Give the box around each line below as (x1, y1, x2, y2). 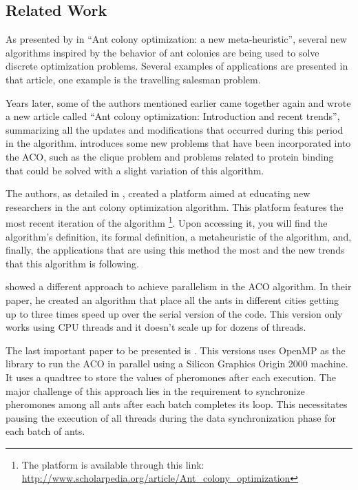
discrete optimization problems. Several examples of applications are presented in (6, 59, 348, 73)
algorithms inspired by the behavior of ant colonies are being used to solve (6, 45, 319, 59)
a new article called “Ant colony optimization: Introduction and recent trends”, (6, 109, 340, 123)
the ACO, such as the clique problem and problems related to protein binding (6, 149, 334, 163)
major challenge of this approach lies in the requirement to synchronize (6, 383, 305, 398)
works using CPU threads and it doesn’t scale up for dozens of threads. (6, 320, 306, 334)
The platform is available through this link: (21, 457, 204, 471)
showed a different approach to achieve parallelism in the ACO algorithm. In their (6, 279, 352, 294)
